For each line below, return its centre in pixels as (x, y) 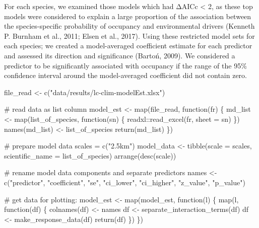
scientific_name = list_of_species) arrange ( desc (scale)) (90, 155)
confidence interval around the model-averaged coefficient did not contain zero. (125, 75)
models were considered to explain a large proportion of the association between (128, 16)
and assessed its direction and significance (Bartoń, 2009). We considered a (120, 55)
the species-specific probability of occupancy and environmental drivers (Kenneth (129, 26)
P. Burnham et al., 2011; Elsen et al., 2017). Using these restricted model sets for (129, 35)
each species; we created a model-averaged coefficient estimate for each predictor (128, 46)
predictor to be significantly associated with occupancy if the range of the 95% (125, 65)
